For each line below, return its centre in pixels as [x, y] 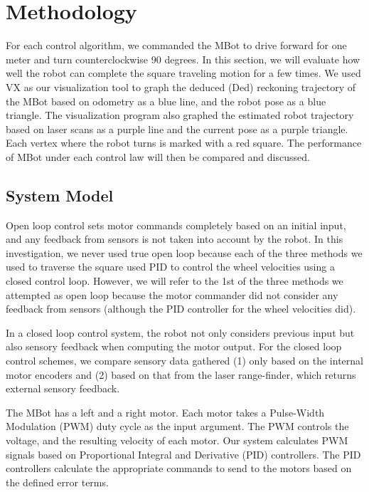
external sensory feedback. [63, 388]
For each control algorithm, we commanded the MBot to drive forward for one [176, 45]
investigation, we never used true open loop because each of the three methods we [184, 252]
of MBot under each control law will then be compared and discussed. [158, 156]
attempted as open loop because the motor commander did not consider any [172, 294]
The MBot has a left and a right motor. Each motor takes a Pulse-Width [165, 412]
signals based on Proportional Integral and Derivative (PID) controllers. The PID [183, 454]
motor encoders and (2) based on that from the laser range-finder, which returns [181, 374]
